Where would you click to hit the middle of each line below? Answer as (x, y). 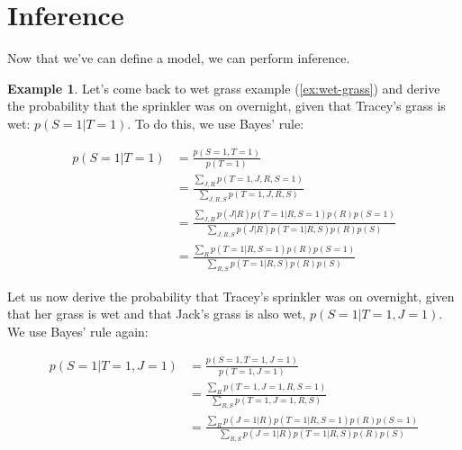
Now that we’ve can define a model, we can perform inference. (179, 58)
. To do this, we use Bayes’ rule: (216, 123)
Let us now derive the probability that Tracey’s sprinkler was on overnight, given (231, 296)
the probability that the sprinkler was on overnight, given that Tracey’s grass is (226, 106)
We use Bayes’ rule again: (78, 331)
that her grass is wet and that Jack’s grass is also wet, (157, 314)
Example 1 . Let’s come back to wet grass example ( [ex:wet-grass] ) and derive (224, 88)
